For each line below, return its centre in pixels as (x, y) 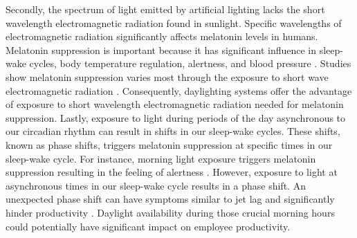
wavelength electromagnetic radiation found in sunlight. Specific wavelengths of (174, 22)
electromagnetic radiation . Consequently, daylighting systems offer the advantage (179, 90)
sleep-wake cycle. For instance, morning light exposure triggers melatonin (161, 158)
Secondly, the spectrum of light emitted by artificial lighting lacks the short (165, 9)
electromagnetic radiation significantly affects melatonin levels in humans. (162, 36)
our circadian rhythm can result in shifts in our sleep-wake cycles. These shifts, (173, 131)
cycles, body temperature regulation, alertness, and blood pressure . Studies (190, 63)
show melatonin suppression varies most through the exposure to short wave (167, 76)
